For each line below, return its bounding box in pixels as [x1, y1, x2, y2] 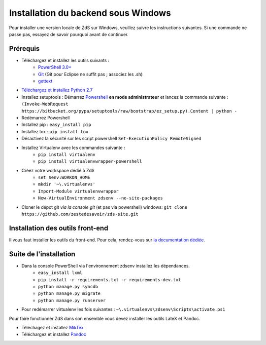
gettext [38, 78, 53, 84]
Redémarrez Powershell [21, 115, 70, 120]
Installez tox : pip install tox [21, 128, 89, 134]
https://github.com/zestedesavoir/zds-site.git [21, 211, 139, 217]
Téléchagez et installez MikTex [21, 324, 84, 330]
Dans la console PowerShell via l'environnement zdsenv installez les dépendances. [21, 263, 190, 268]
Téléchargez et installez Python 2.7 [21, 87, 93, 93]
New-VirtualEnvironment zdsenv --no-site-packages [38, 195, 163, 201]
